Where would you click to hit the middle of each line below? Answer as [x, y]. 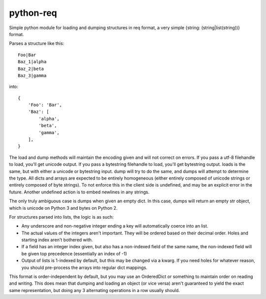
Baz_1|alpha [32, 62]
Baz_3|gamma [32, 75]
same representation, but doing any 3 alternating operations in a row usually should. [94, 290]
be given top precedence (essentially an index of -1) [74, 254]
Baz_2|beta [31, 69]
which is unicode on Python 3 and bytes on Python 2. [63, 208]
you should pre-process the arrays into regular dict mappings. [84, 267]
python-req [33, 13]
